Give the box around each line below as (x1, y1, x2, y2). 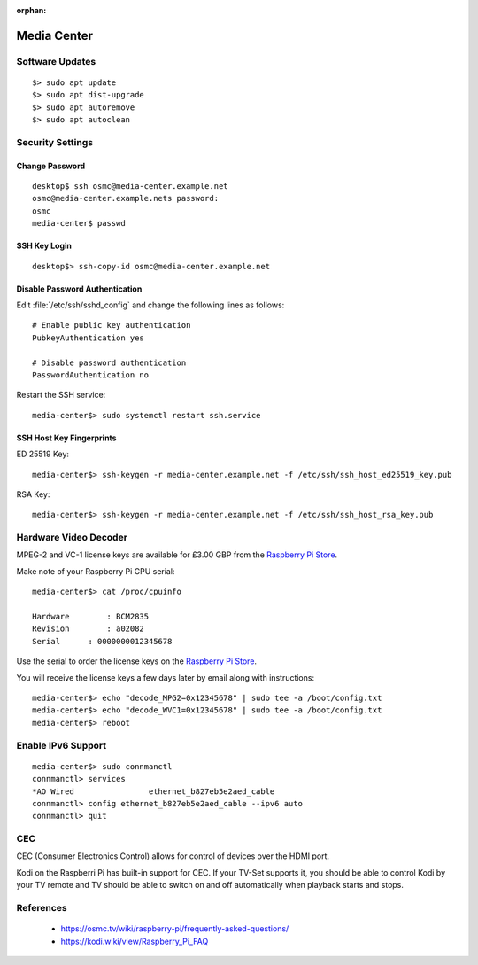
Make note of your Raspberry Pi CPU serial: (16, 565, 175, 576)
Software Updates (16, 55, 96, 67)
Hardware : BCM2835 (32, 611, 150, 622)
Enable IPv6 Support (16, 739, 107, 751)
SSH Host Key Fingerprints (16, 432, 117, 443)
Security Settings (16, 136, 93, 148)
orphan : (16, 5, 47, 15)
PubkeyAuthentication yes (32, 332, 145, 343)
